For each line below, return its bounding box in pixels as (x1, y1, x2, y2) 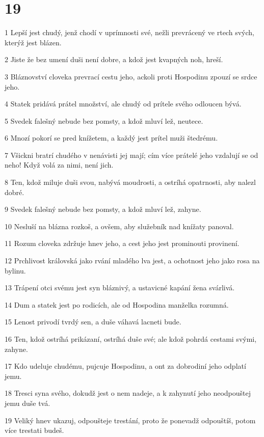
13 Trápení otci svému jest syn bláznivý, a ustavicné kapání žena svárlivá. (5, 282, 235, 293)
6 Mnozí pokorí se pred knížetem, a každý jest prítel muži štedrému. (5, 132, 218, 143)
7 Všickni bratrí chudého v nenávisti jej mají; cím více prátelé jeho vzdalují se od (5, 149, 258, 160)
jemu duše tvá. (5, 397, 50, 408)
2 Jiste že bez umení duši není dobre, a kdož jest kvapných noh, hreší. (5, 54, 223, 65)
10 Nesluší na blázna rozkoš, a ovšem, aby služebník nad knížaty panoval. (5, 221, 234, 231)
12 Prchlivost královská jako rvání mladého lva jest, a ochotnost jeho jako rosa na (5, 255, 260, 266)
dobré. (5, 186, 24, 197)
